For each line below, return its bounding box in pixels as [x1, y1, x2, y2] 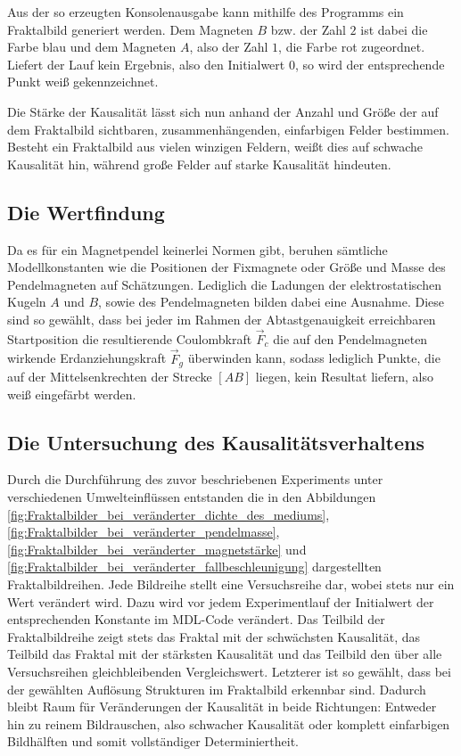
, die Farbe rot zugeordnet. [278, 37, 425, 56]
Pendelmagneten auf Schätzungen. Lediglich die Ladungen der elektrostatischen [7, 275, 441, 293]
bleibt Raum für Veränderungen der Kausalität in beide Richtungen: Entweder [7, 697, 437, 716]
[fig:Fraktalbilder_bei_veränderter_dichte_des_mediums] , [7, 505, 330, 523]
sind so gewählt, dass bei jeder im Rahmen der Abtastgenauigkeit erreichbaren [7, 309, 436, 328]
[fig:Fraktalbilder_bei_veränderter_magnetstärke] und [7, 539, 307, 558]
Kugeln [7, 292, 46, 311]
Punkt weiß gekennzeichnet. [7, 72, 159, 91]
